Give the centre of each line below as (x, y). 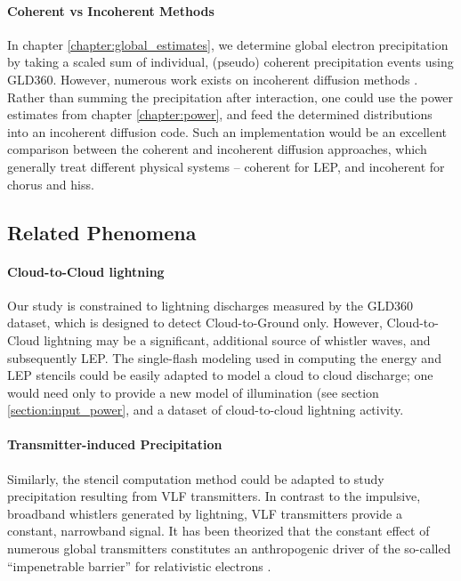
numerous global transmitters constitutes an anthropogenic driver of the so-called (229, 549)
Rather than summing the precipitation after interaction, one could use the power (230, 97)
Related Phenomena (102, 232)
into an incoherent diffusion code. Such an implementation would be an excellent (227, 131)
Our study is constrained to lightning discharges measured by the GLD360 (210, 305)
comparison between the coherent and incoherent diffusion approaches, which (217, 149)
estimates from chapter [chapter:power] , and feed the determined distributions (220, 114)
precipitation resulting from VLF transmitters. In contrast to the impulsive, (214, 496)
